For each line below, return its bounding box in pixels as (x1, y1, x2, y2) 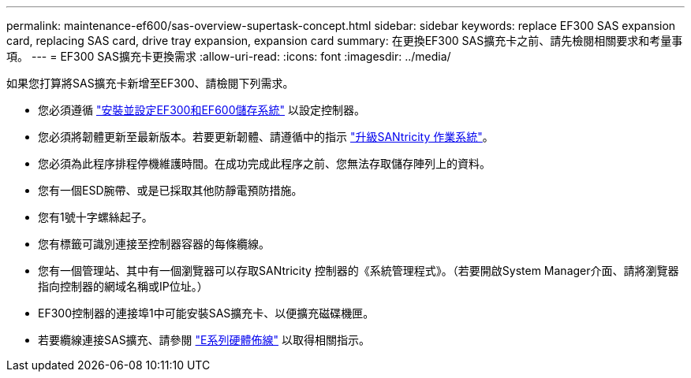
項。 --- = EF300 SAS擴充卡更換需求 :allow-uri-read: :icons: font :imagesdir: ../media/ (6, 50, 451, 63)
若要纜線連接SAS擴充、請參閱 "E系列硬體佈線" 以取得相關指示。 (38, 333, 370, 346)
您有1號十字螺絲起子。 (38, 210, 153, 224)
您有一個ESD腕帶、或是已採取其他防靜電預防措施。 (38, 183, 303, 197)
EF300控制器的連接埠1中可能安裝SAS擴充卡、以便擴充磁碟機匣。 (38, 306, 375, 320)
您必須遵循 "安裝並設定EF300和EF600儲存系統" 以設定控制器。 (38, 103, 365, 117)
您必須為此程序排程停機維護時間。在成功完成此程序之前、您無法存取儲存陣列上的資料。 (38, 157, 491, 170)
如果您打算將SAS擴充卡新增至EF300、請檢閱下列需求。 (6, 76, 294, 90)
